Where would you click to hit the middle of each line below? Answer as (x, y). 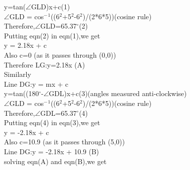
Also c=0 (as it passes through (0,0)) (60, 54)
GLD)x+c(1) (50, 6)
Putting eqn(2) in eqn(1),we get (52, 35)
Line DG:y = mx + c (36, 84)
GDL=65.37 (58, 113)
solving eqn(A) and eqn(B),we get (55, 161)
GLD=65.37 (58, 26)
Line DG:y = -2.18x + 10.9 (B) (52, 151)
